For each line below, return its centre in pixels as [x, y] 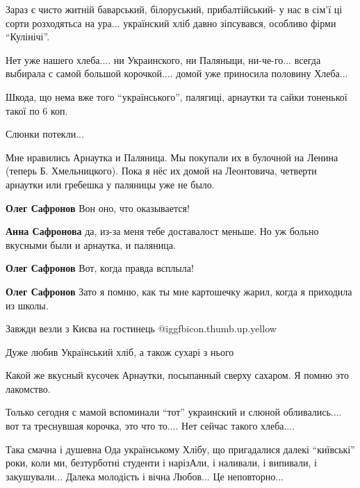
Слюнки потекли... [45, 134]
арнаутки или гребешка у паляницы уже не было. [110, 184]
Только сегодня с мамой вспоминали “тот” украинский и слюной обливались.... [174, 412]
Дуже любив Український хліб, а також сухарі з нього [120, 351]
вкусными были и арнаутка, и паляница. [91, 244]
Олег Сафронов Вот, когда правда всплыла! [100, 268]
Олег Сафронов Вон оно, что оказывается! [98, 208]
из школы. [27, 305]
